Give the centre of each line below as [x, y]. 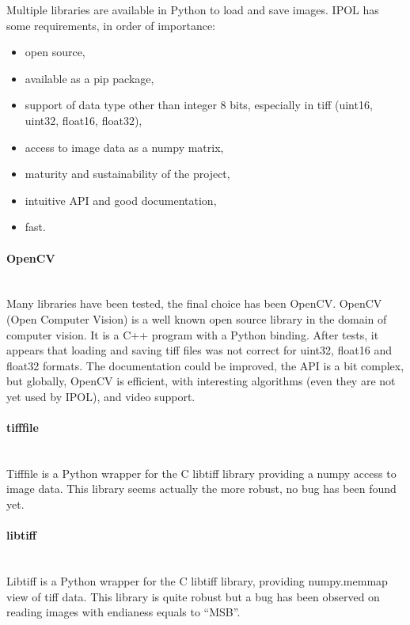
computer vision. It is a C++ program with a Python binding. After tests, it [193, 334]
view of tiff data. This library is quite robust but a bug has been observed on [193, 596]
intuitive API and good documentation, [121, 200]
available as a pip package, [89, 78]
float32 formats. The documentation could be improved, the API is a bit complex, [205, 365]
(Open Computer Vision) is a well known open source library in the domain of [197, 318]
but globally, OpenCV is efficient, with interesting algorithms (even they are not [201, 381]
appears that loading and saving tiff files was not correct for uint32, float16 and [199, 350]
